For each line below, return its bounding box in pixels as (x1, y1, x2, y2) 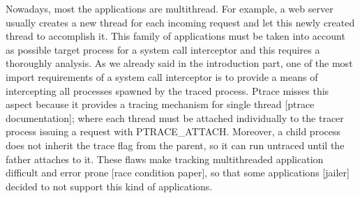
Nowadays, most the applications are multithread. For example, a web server (6, 1, 333, 15)
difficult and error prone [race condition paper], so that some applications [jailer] (6, 165, 350, 180)
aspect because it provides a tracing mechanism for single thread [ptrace (6, 97, 315, 112)
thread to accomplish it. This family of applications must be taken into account (6, 29, 345, 43)
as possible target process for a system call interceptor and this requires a (6, 42, 320, 56)
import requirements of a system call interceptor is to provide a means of (6, 69, 318, 84)
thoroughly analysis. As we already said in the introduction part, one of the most (6, 56, 353, 70)
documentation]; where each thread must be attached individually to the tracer (6, 110, 344, 125)
